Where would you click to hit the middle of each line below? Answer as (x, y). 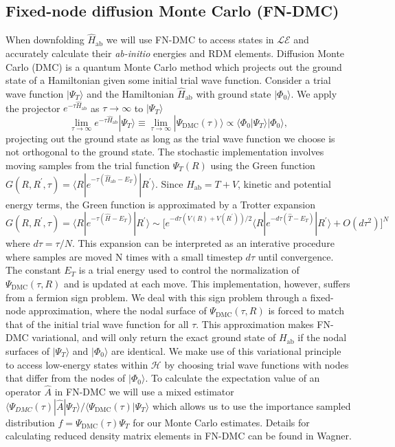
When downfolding (45, 40)
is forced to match (306, 310)
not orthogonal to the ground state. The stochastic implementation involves (165, 152)
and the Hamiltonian (131, 94)
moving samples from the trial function (88, 165)
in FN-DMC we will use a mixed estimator (144, 391)
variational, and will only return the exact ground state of (154, 337)
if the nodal (322, 337)
